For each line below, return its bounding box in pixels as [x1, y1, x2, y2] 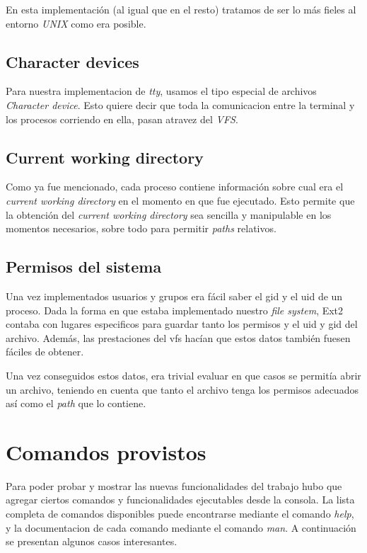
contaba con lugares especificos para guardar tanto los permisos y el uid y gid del [6, 317, 358, 331]
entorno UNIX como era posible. [6, 16, 146, 30]
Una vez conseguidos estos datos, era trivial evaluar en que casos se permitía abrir [6, 367, 361, 382]
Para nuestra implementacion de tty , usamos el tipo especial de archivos [6, 84, 317, 98]
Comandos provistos [6, 437, 206, 466]
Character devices [6, 50, 139, 72]
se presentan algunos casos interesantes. [6, 534, 177, 549]
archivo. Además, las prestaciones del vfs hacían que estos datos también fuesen [6, 330, 351, 345]
